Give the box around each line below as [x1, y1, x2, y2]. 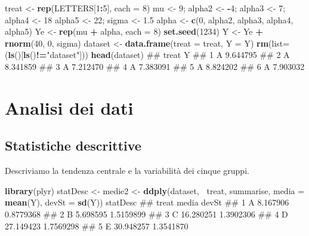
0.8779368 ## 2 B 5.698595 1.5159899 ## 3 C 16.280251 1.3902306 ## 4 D [5, 207, 288, 220]
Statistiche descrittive [5, 136, 141, 155]
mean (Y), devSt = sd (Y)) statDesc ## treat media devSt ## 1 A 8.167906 [5, 196, 289, 209]
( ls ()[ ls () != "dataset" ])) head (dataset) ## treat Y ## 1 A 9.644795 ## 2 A [5, 48, 290, 61]
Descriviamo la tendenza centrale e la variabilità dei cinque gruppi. [5, 164, 249, 177]
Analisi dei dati [5, 95, 134, 119]
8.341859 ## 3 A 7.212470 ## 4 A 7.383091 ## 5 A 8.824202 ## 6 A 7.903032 [5, 60, 305, 72]
